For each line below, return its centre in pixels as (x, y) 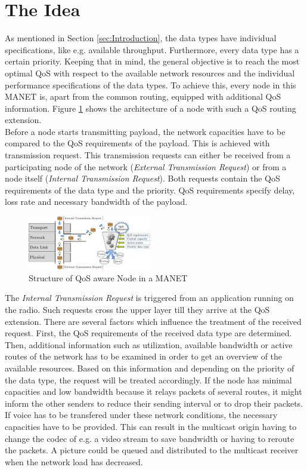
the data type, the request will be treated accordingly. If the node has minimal (148, 380)
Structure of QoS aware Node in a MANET (108, 277)
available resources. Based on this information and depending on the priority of (150, 368)
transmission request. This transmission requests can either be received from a (148, 155)
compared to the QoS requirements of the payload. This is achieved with (137, 143)
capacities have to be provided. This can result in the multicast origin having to (151, 426)
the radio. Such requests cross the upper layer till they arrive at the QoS (137, 310)
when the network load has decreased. (74, 461)
